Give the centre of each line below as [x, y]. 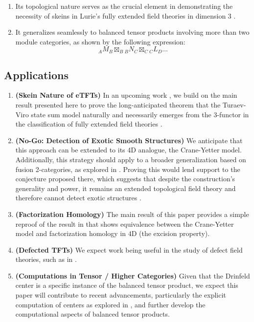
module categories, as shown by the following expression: [100, 41]
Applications [36, 75]
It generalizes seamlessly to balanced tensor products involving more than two [132, 32]
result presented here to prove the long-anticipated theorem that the [118, 104]
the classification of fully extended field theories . [89, 124]
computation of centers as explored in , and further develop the [110, 304]
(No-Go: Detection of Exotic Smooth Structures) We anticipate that [129, 140]
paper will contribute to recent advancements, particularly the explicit [121, 295]
